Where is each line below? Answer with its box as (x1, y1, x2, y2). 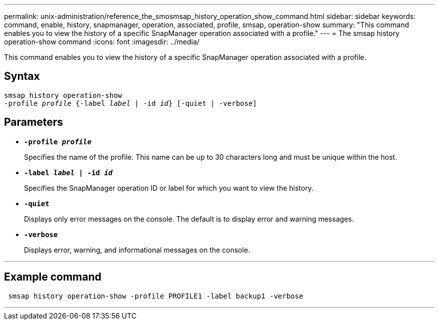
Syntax (4, 70, 40, 83)
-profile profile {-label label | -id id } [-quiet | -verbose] (4, 99, 257, 107)
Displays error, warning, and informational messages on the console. (24, 245, 250, 254)
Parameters (4, 116, 63, 129)
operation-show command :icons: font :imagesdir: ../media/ (4, 37, 199, 46)
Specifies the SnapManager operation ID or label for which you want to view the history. (24, 183, 313, 192)
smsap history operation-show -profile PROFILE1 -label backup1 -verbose (8, 292, 303, 300)
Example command (4, 271, 101, 284)
